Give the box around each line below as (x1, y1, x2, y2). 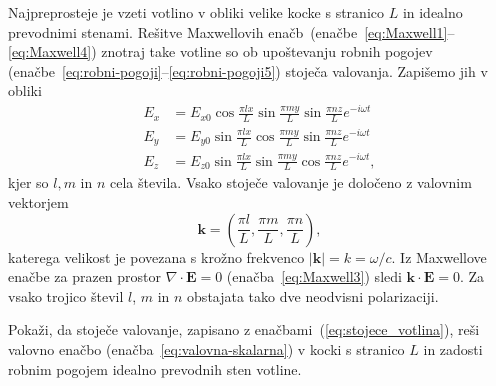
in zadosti (423, 338, 483, 359)
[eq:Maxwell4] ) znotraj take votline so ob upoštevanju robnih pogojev (8, 41, 433, 62)
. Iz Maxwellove (391, 246, 487, 267)
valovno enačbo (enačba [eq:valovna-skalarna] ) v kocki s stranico (8, 338, 405, 359)
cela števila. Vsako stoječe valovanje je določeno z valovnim (110, 172, 472, 193)
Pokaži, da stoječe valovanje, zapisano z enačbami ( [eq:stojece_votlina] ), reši (8, 319, 480, 340)
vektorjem (8, 192, 69, 212)
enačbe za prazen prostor (8, 266, 162, 287)
